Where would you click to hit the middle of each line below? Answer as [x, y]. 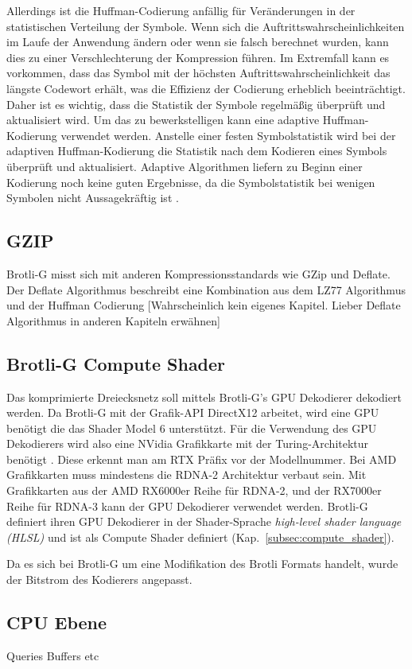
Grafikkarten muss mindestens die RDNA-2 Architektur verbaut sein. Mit [187, 475]
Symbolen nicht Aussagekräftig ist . [93, 198]
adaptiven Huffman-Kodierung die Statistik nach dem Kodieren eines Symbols [197, 151]
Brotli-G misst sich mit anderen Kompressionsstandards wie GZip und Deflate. [198, 273]
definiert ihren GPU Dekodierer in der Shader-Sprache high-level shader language [204, 521]
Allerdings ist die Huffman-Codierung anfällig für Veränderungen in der [181, 10]
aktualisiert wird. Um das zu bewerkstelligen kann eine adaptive [163, 120]
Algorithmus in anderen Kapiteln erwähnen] [113, 320]
